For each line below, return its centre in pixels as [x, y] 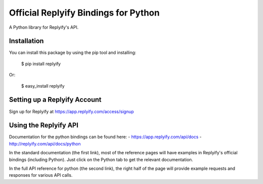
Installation [26, 41]
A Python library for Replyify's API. [44, 27]
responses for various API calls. [41, 175]
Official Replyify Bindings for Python [85, 13]
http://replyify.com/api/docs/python [45, 144]
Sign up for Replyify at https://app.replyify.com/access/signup [71, 111]
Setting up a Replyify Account [55, 100]
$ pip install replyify [41, 64]
